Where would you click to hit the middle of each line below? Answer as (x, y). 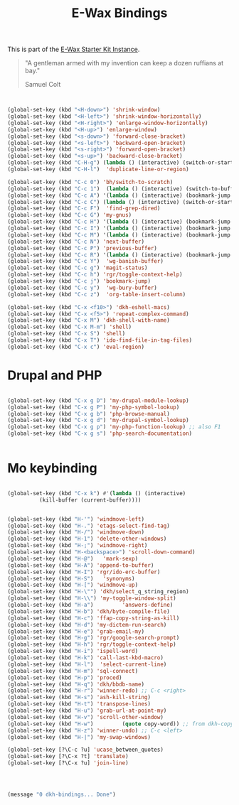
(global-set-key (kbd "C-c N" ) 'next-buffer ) (76, 242)
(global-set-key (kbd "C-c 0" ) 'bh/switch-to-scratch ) (90, 182)
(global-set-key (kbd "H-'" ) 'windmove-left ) (76, 519)
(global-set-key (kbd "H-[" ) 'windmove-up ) (73, 585)
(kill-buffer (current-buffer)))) (90, 500)
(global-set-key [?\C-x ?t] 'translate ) (68, 757)
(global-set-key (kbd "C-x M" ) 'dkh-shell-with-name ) (89, 320)
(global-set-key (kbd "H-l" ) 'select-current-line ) (87, 664)
